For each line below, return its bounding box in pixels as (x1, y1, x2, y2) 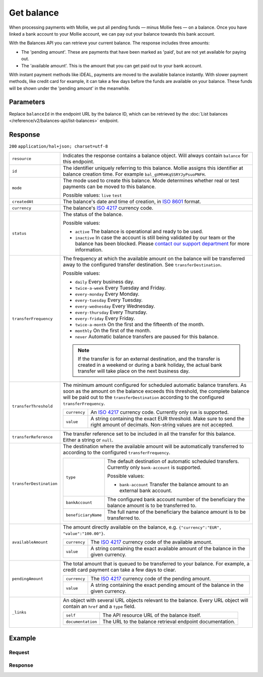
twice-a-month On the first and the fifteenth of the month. (75, 321, 205, 328)
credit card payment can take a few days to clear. (62, 566, 176, 573)
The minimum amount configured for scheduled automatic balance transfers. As (62, 382, 247, 389)
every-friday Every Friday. (75, 315, 135, 322)
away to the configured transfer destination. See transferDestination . (62, 261, 222, 268)
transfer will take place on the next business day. (77, 368, 190, 375)
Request (9, 649, 29, 656)
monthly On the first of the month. (75, 327, 151, 334)
